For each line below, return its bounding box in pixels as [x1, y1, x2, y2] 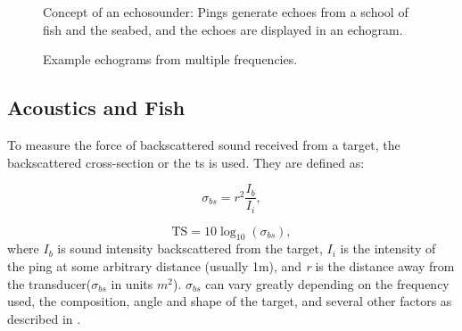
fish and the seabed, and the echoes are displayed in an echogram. [43, 20, 403, 38]
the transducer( [7, 274, 92, 293]
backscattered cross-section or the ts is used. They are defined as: [7, 153, 365, 171]
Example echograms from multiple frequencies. [43, 50, 298, 69]
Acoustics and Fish [7, 94, 186, 121]
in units [111, 274, 153, 293]
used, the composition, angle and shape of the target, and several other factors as [7, 292, 452, 310]
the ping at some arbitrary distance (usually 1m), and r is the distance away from [7, 257, 455, 276]
